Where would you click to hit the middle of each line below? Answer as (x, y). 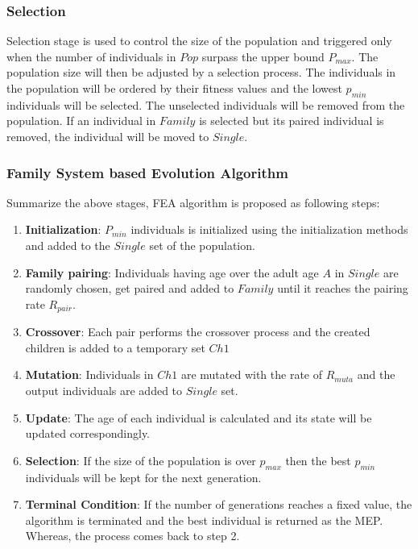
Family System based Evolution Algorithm (147, 172)
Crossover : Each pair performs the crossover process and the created (198, 332)
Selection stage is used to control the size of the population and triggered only (199, 41)
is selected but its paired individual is (292, 121)
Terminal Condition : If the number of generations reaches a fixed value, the (219, 504)
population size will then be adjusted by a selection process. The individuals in (201, 72)
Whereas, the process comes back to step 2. (132, 536)
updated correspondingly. (88, 433)
